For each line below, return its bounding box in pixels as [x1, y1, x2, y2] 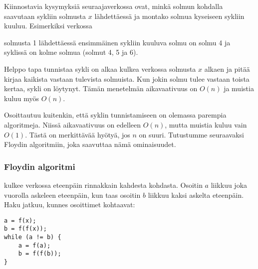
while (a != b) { [4, 234, 61, 241]
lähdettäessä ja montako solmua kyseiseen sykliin [94, 10, 245, 21]
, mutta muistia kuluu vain [165, 119, 247, 130]
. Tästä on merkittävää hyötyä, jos [25, 129, 130, 139]
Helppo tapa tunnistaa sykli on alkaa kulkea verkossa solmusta [4, 63, 196, 74]
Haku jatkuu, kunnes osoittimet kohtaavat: [4, 199, 135, 210]
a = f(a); [18, 242, 51, 249]
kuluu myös [4, 93, 39, 103]
